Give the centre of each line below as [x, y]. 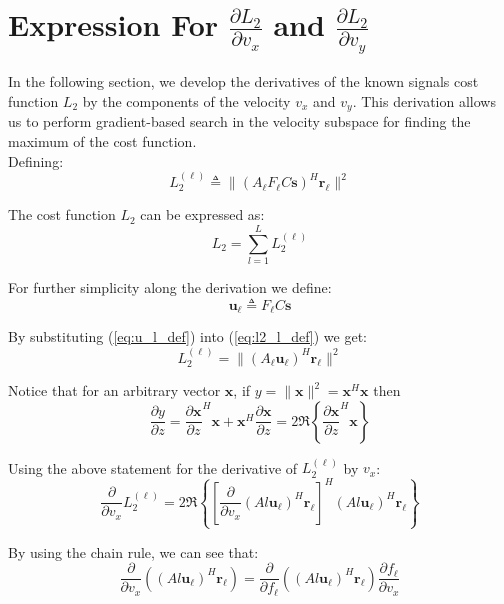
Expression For [113, 24]
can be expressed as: [202, 214]
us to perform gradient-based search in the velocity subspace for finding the [239, 121]
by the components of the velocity [186, 101]
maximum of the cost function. [102, 141]
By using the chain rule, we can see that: [133, 551]
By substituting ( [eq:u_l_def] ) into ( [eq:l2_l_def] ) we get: [187, 336]
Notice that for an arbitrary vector [114, 390]
